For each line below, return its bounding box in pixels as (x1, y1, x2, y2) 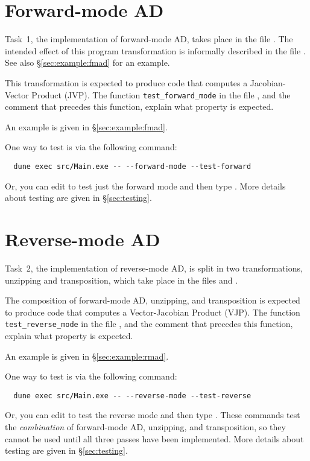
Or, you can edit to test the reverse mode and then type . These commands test (5, 409, 300, 421)
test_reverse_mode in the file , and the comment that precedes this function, (5, 317, 293, 330)
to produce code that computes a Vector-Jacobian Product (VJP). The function (5, 305, 300, 318)
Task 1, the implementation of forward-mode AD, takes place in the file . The (5, 33, 293, 45)
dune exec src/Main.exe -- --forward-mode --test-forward (13, 162, 251, 171)
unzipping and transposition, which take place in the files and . (5, 273, 238, 286)
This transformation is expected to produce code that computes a (5, 76, 248, 89)
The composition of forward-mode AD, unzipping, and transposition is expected (5, 294, 300, 307)
